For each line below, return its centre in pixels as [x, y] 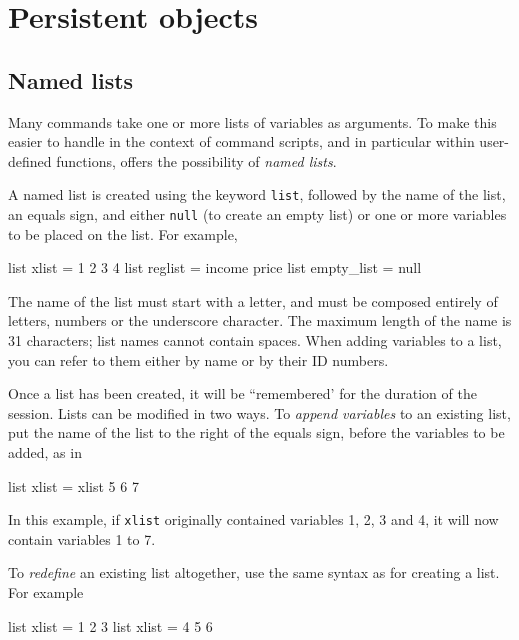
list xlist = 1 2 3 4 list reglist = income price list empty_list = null [215, 267]
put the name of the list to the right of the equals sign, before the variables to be [256, 432]
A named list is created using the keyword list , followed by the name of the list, [257, 194]
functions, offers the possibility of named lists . [196, 160]
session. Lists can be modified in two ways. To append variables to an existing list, [259, 412]
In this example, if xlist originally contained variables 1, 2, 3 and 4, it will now [253, 519]
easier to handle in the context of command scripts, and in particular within [241, 141]
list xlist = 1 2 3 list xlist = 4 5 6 [110, 625]
